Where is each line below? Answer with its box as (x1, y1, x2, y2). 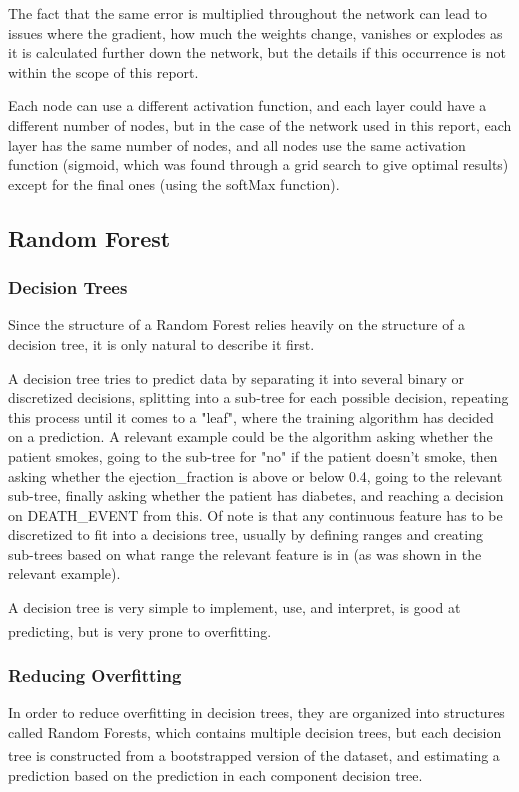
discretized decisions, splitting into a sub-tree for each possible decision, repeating (8, 387, 509, 408)
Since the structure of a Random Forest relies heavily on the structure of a (8, 314, 466, 335)
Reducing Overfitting (8, 662, 182, 687)
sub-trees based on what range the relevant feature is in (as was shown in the (8, 543, 482, 564)
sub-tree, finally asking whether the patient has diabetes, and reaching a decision (8, 485, 504, 506)
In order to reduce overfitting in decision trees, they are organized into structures (8, 702, 505, 723)
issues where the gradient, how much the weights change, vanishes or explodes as (8, 22, 503, 43)
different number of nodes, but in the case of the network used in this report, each (8, 114, 512, 135)
